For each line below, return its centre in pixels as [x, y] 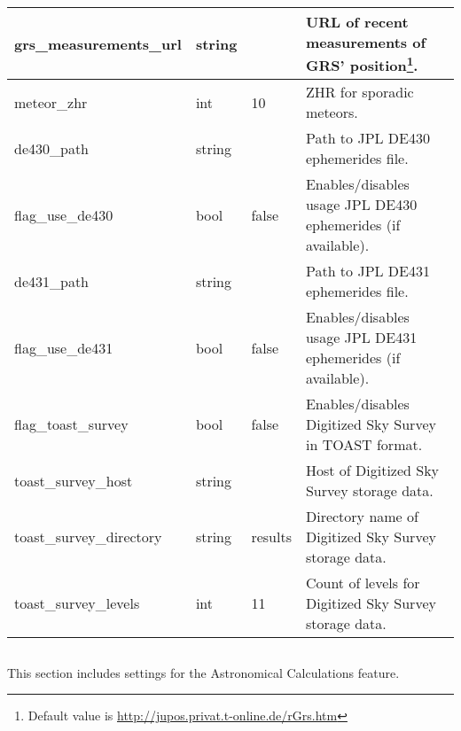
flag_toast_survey [71, 424]
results [271, 537]
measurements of [366, 42]
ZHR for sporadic [359, 92]
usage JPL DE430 [361, 205]
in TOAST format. [364, 445]
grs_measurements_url [98, 43]
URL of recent [357, 22]
